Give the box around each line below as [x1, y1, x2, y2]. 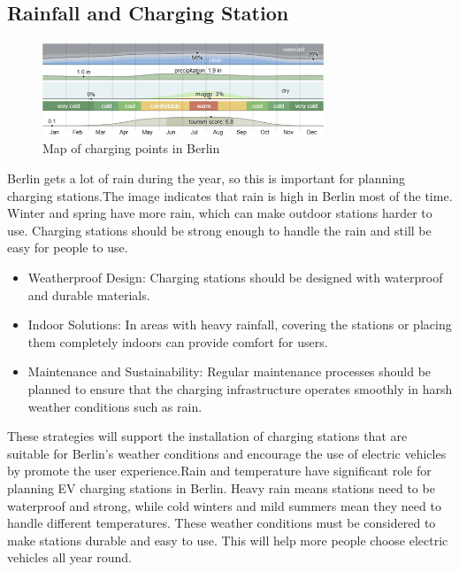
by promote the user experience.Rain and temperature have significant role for [7, 461, 432, 480]
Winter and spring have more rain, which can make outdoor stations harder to [7, 204, 432, 222]
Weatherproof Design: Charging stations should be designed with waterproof [27, 268, 443, 287]
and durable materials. [27, 285, 150, 304]
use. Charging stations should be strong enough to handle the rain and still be [7, 220, 432, 239]
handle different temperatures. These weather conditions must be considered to [7, 514, 436, 532]
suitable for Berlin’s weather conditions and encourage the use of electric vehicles [7, 444, 447, 462]
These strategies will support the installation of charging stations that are [7, 427, 408, 445]
